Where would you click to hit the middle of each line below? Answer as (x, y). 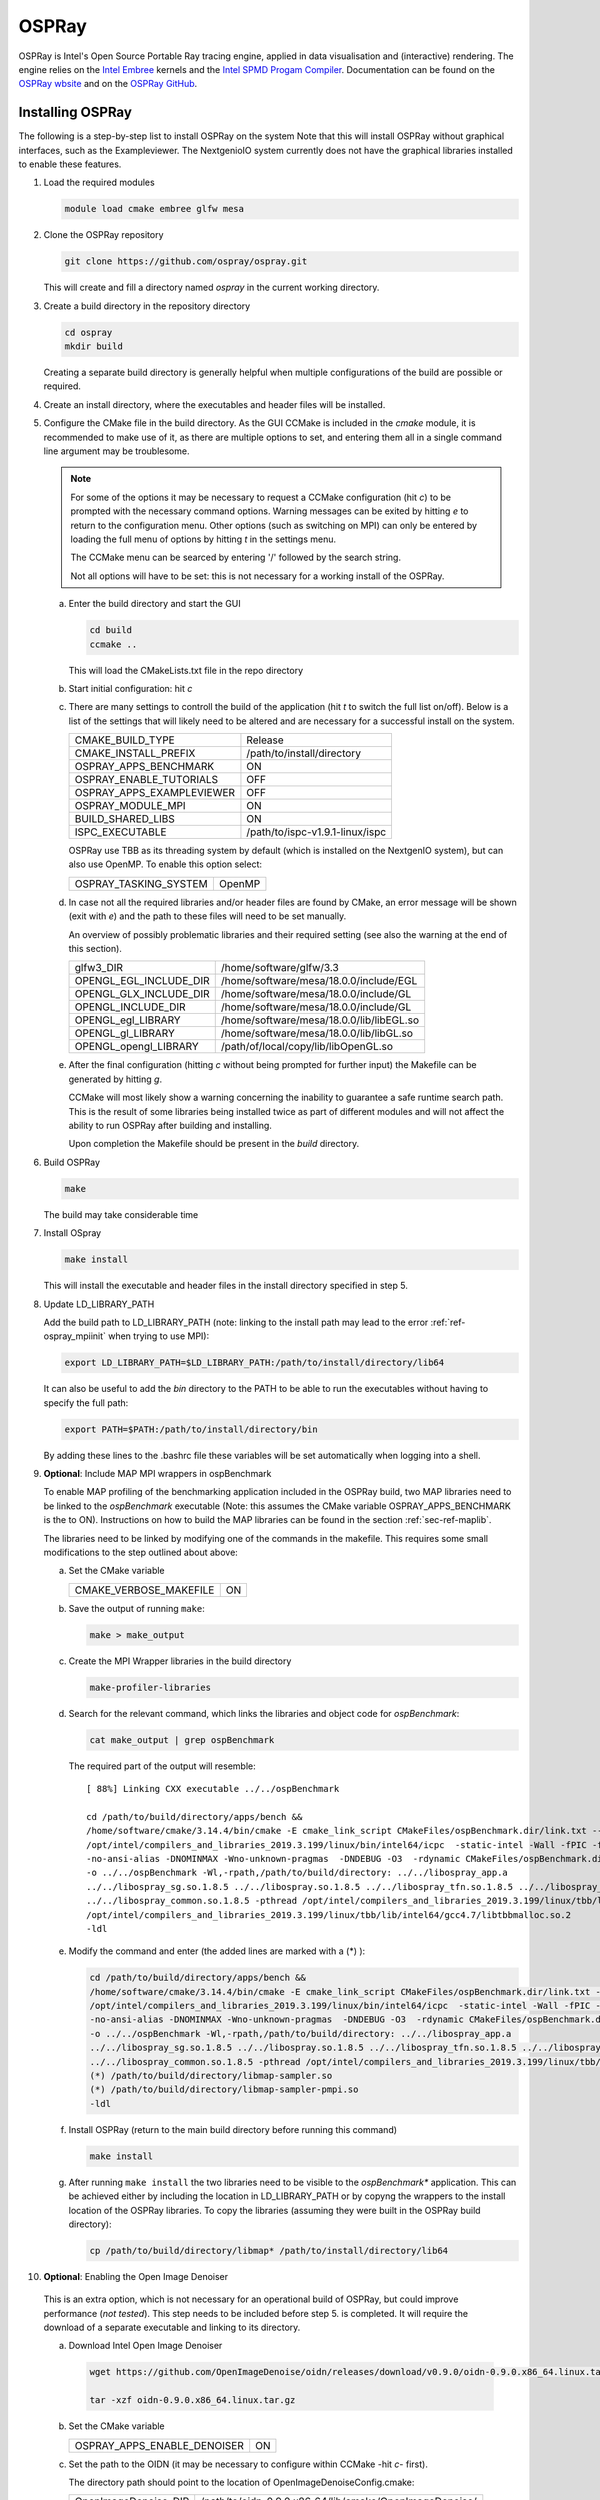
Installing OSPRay (75, 112)
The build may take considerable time (121, 1214)
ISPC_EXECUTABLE (120, 832)
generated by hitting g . (115, 1079)
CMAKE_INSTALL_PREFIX (135, 753)
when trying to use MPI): (159, 1336)
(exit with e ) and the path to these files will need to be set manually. (207, 916)
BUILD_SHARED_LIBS (124, 819)
